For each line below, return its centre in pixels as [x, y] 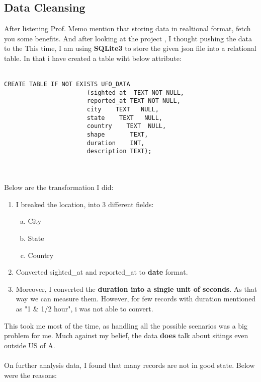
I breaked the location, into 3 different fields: [85, 204]
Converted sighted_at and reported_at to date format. [102, 272]
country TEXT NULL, [126, 126]
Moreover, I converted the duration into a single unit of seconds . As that [137, 289]
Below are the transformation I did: [59, 187]
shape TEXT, [117, 135]
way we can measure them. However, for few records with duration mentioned [136, 299]
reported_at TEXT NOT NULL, [134, 101]
